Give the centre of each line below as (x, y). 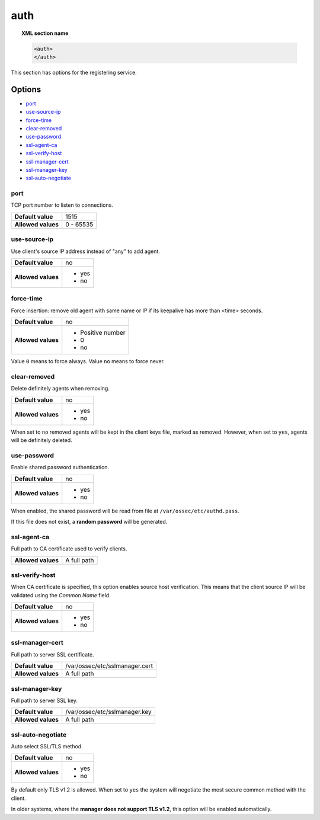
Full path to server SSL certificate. (52, 654)
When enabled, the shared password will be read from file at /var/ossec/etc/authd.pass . (125, 511)
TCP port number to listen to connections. (62, 205)
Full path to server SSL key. (44, 700)
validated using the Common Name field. (61, 595)
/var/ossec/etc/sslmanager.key (109, 712)
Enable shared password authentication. (60, 467)
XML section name (45, 33)
